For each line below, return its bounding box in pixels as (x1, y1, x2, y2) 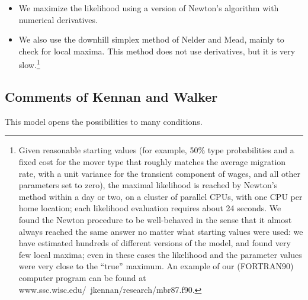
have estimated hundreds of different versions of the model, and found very (18, 237, 291, 249)
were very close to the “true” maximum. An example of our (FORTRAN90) (18, 260, 294, 272)
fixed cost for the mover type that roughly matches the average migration (18, 156, 286, 168)
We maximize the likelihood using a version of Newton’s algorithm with (18, 2, 279, 14)
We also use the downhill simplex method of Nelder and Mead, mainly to (18, 33, 284, 46)
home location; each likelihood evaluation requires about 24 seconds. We (18, 202, 281, 214)
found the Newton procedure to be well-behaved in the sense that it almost (18, 213, 292, 225)
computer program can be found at (18, 271, 146, 283)
